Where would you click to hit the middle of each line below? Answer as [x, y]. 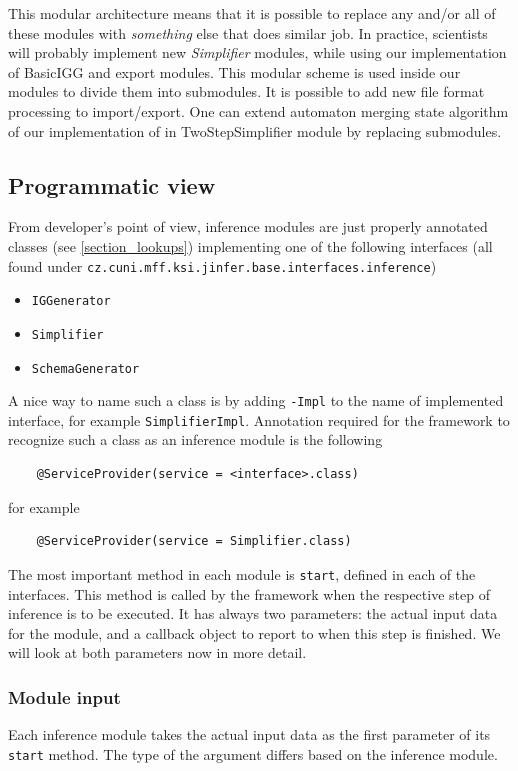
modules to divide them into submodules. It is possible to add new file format [246, 91]
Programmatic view [112, 184]
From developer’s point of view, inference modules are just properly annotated [248, 226]
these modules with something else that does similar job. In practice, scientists [248, 32]
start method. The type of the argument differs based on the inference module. [253, 753]
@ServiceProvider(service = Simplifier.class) [194, 541]
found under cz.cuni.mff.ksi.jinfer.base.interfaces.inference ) [222, 265]
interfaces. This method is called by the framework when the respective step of [249, 593]
